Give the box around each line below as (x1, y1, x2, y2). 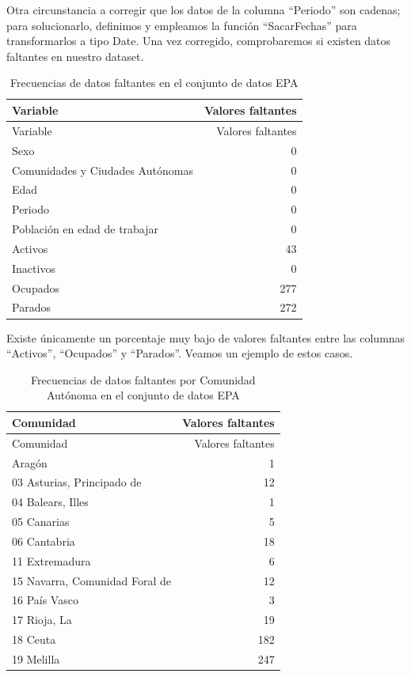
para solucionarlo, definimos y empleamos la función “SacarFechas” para (6, 17, 357, 33)
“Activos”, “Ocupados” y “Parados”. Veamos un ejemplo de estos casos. (6, 345, 353, 361)
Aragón (12, 454, 48, 471)
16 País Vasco (12, 592, 78, 608)
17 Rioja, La (12, 611, 72, 628)
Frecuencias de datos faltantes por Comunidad (31, 371, 256, 388)
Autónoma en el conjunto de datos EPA (46, 387, 240, 403)
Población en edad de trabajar (12, 221, 159, 237)
